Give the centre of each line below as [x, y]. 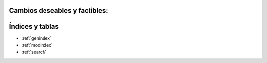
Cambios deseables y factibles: [59, 11]
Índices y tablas [34, 26]
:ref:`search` [34, 52]
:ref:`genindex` [37, 38]
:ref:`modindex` [37, 45]
